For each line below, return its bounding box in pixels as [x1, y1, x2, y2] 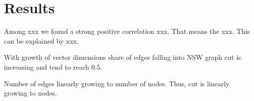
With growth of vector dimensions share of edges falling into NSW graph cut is [4, 52, 241, 62]
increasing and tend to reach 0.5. [4, 61, 102, 72]
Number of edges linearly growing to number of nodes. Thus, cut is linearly [4, 78, 230, 88]
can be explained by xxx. [4, 35, 79, 46]
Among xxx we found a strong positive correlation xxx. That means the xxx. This [4, 26, 250, 36]
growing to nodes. [4, 88, 57, 98]
